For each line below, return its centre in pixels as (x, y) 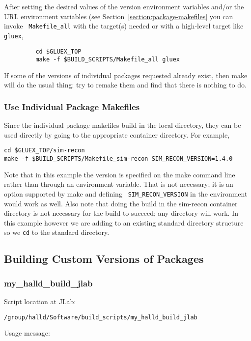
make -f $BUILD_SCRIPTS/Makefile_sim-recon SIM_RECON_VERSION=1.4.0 (118, 159)
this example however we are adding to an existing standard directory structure (124, 222)
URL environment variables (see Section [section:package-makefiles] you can (119, 16)
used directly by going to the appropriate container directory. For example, (117, 134)
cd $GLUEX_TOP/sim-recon (44, 151)
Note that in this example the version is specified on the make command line (120, 174)
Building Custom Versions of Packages (104, 259)
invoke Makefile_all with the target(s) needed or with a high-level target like (124, 26)
